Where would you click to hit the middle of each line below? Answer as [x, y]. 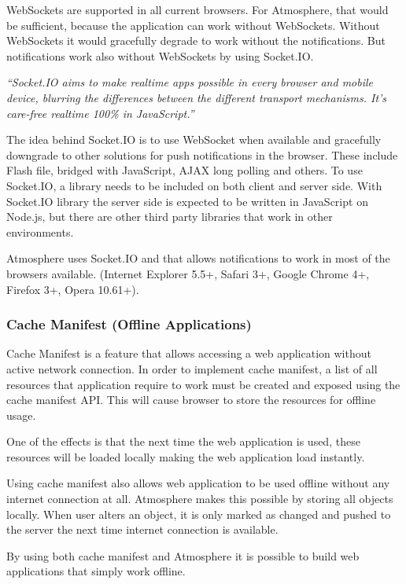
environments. [40, 231]
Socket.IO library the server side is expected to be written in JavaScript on [187, 201]
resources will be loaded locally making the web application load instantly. [186, 456]
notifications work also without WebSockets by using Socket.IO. [160, 55]
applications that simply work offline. [96, 571]
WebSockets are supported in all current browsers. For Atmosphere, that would [197, 9]
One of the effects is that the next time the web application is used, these [183, 441]
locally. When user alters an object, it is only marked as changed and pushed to [199, 514]
